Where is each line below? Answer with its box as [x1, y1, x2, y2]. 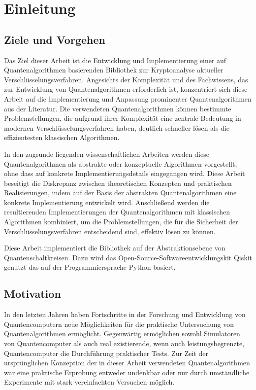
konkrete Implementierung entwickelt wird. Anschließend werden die [4, 197, 210, 207]
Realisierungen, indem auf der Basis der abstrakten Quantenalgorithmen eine [4, 187, 237, 198]
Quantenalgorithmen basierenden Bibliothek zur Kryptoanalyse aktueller [4, 65, 224, 75]
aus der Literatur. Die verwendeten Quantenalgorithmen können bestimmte [4, 103, 231, 113]
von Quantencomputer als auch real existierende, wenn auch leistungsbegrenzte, [4, 338, 245, 349]
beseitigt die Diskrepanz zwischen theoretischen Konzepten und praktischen [4, 177, 232, 188]
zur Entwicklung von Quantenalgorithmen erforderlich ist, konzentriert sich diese [4, 84, 248, 94]
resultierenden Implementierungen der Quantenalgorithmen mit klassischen [4, 207, 230, 217]
